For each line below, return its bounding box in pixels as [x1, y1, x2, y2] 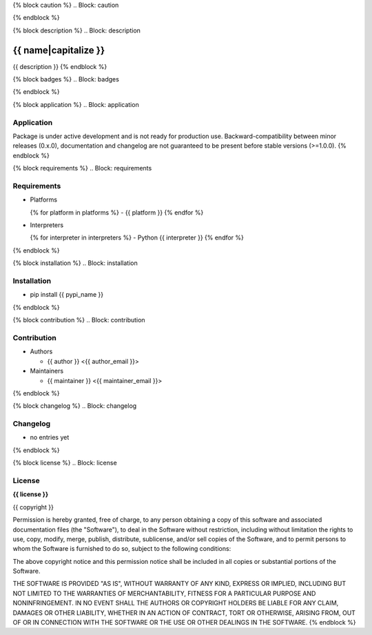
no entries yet [30, 433, 70, 442]
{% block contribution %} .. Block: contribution [12, 316, 145, 324]
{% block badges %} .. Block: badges [12, 75, 120, 84]
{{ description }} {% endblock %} [12, 62, 107, 70]
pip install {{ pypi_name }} [30, 291, 104, 299]
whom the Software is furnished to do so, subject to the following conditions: [12, 545, 231, 553]
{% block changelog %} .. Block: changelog [12, 402, 137, 410]
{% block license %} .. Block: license [12, 459, 117, 467]
